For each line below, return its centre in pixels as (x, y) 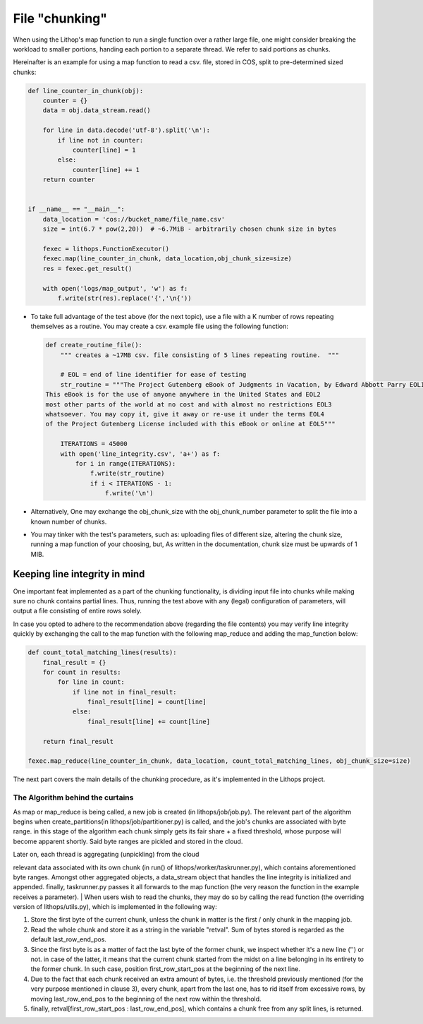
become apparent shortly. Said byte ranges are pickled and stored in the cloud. (128, 841)
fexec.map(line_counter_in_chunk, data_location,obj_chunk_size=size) (167, 259)
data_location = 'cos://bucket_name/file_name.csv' (134, 219)
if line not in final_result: (124, 692)
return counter (69, 180)
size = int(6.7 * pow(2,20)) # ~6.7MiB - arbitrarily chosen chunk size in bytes (190, 229)
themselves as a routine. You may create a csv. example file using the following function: (160, 326)
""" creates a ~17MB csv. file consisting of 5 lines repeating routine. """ (200, 355)
